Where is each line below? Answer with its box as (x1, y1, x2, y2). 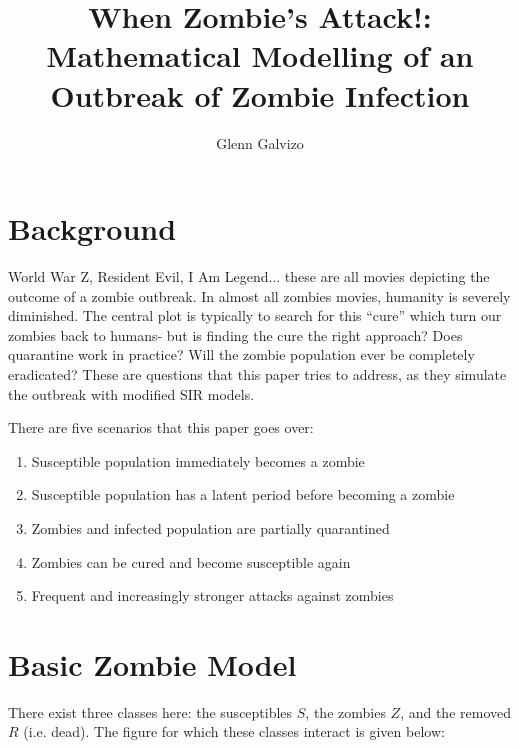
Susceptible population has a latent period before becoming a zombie (31, 484, 455, 505)
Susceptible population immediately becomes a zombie (31, 450, 365, 471)
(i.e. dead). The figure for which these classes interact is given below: (23, 721, 445, 742)
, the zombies (305, 701, 386, 722)
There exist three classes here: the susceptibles (8, 701, 293, 722)
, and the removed (400, 701, 511, 722)
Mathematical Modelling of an (46, 35, 474, 76)
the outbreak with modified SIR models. (8, 383, 255, 404)
